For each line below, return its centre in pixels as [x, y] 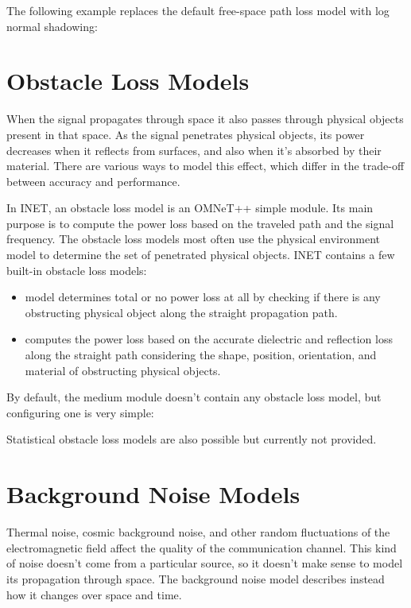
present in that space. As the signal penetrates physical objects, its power [186, 134]
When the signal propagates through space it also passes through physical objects [205, 119]
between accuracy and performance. [93, 181]
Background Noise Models [153, 494]
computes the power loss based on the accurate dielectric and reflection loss [209, 339]
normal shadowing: [52, 26]
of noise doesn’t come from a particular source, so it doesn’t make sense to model [205, 563]
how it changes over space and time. [94, 594]
